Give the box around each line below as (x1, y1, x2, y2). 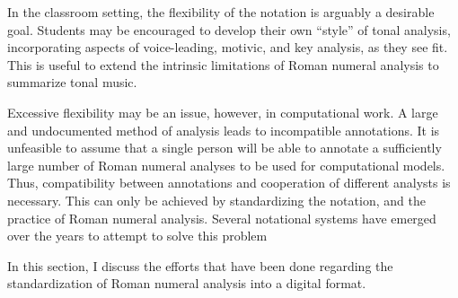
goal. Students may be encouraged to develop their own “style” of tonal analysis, (7, 20, 451, 39)
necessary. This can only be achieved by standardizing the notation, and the (7, 190, 426, 209)
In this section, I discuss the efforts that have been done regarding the (7, 256, 393, 275)
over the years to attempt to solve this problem (7, 226, 268, 245)
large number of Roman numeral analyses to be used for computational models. (7, 155, 445, 174)
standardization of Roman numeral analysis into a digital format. (7, 274, 366, 293)
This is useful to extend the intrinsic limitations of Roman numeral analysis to (7, 55, 439, 74)
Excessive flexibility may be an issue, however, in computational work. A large (7, 102, 438, 121)
